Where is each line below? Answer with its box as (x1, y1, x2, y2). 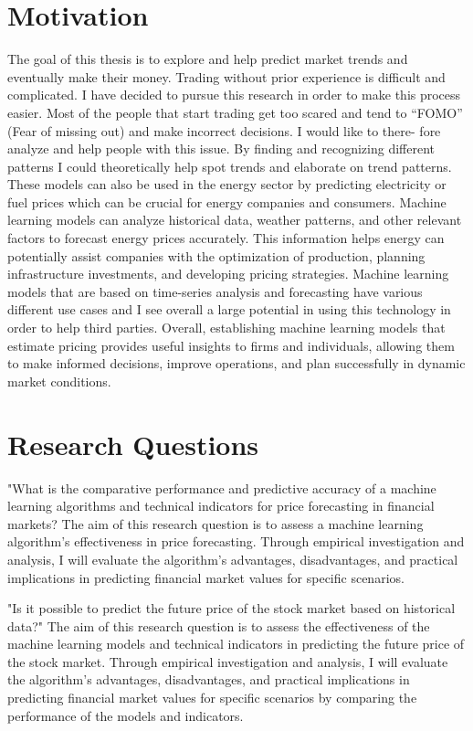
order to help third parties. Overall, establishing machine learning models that (7, 318, 446, 337)
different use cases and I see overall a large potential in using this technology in (7, 300, 451, 319)
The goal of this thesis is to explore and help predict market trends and (7, 49, 408, 69)
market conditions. (7, 371, 111, 390)
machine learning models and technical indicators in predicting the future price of (7, 634, 465, 653)
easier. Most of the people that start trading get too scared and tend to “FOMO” (7, 102, 463, 122)
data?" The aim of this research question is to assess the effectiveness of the (7, 616, 430, 635)
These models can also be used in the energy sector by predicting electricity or (7, 175, 447, 194)
